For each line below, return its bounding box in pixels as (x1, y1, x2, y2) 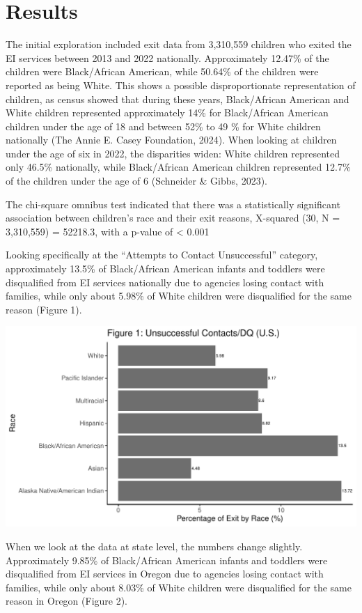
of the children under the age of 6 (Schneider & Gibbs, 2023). (6, 173, 267, 188)
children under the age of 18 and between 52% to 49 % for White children (6, 118, 321, 133)
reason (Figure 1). (6, 302, 82, 316)
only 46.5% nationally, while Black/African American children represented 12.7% (6, 160, 351, 174)
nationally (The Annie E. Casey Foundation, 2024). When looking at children (6, 132, 337, 147)
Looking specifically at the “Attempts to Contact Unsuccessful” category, (6, 247, 318, 262)
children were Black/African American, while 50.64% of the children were (6, 64, 319, 79)
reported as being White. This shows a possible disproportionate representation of (6, 77, 356, 92)
